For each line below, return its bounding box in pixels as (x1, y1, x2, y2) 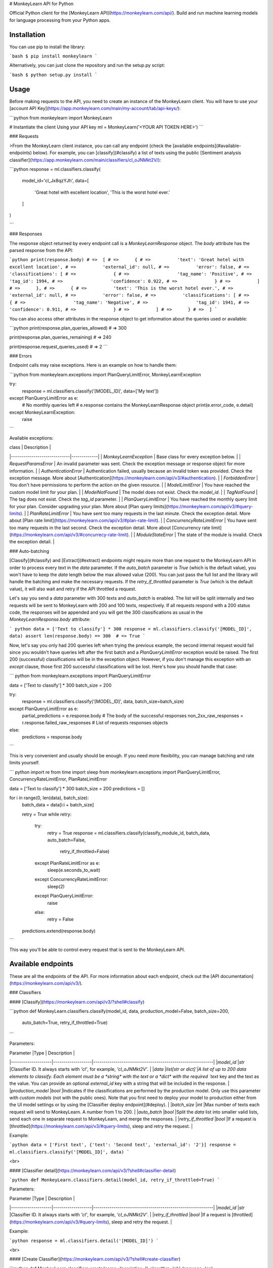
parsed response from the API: (9, 248, 73, 254)
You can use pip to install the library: (9, 44, 85, 50)
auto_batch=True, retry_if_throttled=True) (22, 1019, 108, 1026)
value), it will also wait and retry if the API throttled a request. (9, 586, 136, 592)
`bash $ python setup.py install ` (9, 72, 98, 78)
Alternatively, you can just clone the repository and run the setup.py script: (9, 62, 165, 68)
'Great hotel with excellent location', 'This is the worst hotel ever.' (34, 189, 170, 195)
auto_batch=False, (47, 837, 86, 843)
